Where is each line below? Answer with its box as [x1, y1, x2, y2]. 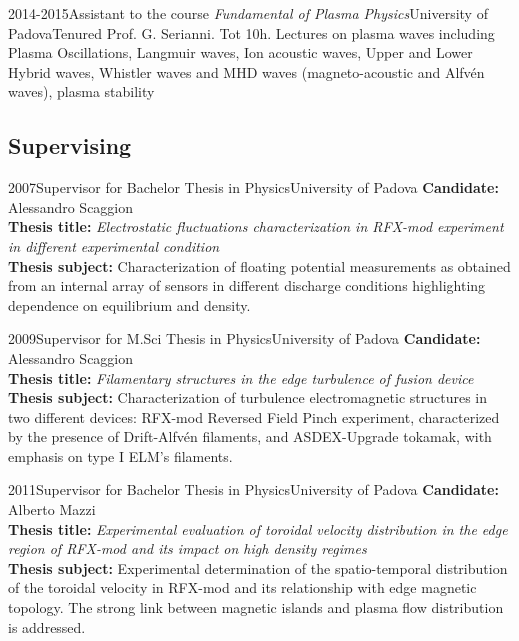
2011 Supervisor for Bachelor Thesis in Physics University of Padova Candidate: [8, 479, 499, 500]
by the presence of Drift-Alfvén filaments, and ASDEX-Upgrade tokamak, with [8, 426, 492, 447]
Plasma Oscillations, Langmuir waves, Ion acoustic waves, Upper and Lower [8, 42, 473, 63]
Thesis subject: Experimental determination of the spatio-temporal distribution [8, 557, 508, 578]
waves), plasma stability [8, 81, 155, 102]
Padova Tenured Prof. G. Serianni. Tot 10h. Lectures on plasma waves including [8, 22, 495, 43]
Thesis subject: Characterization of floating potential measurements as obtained [8, 255, 511, 276]
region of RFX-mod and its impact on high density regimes [8, 538, 367, 559]
